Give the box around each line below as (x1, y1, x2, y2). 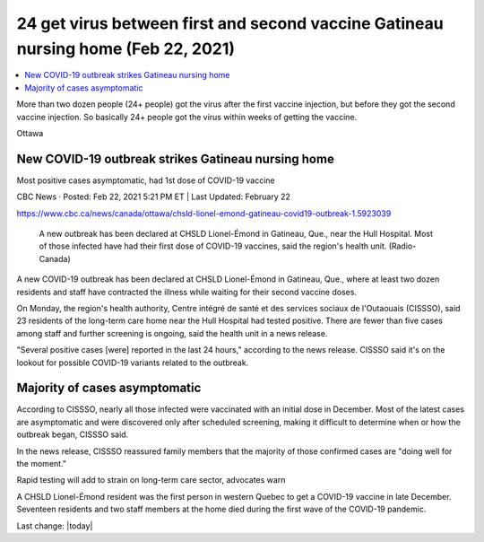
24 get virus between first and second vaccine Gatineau (16, 13, 444, 33)
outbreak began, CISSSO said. (16, 429, 129, 440)
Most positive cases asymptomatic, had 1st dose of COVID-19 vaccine (16, 175, 275, 186)
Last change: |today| (16, 520, 93, 531)
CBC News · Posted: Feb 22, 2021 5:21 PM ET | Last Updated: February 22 (16, 191, 291, 202)
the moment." (16, 458, 67, 468)
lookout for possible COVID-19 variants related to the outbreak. (16, 357, 249, 368)
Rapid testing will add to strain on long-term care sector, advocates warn (16, 475, 286, 485)
